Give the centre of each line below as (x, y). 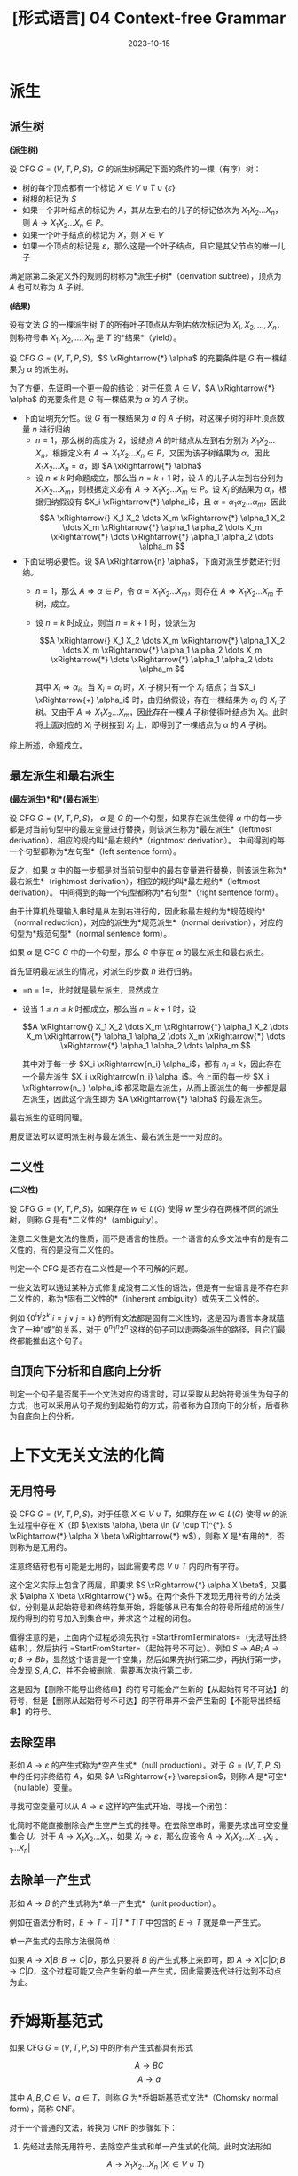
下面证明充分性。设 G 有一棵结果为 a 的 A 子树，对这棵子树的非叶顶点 (149, 417)
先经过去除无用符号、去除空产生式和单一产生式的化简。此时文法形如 (146, 2146)
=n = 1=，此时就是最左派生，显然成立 (90, 990)
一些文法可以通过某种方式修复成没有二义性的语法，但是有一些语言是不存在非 (149, 1287)
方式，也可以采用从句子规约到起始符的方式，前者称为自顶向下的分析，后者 (145, 1405)
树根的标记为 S (49, 198)
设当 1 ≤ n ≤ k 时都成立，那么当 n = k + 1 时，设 (109, 1009)
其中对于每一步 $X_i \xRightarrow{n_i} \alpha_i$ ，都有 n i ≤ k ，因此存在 (152, 1064)
